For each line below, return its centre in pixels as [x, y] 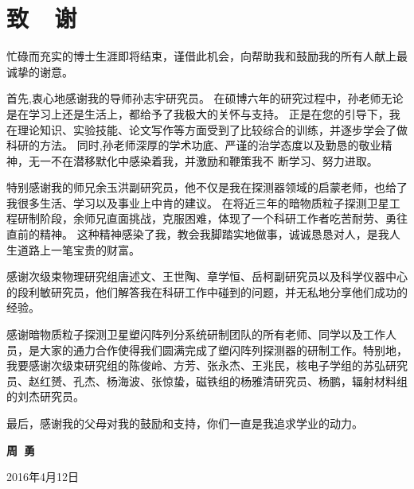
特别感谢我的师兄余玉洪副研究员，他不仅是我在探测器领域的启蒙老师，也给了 [207, 187]
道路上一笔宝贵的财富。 [78, 249]
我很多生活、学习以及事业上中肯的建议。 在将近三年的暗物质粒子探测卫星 [198, 202]
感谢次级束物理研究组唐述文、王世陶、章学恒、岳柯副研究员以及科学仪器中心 [207, 276]
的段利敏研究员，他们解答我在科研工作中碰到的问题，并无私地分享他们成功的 [207, 291]
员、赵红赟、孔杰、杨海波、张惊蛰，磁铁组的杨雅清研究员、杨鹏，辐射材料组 [207, 380]
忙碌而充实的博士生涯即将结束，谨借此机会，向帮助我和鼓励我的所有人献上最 [207, 56]
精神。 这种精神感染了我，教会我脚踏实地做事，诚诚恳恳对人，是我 [214, 234]
